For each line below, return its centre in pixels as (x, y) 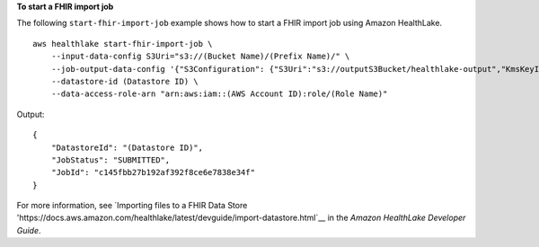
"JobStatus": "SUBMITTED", (110, 160)
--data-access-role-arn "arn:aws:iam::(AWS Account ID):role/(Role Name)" (219, 94)
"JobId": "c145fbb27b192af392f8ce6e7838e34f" (153, 172)
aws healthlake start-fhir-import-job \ (123, 44)
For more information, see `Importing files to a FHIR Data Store (132, 206)
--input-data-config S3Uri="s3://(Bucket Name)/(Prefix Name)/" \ (200, 57)
